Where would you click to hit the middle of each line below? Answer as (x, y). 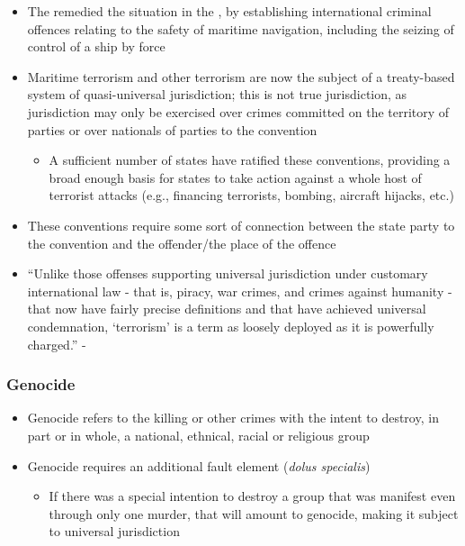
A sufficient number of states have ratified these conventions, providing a (250, 160)
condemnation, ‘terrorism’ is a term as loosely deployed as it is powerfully (231, 326)
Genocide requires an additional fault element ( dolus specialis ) (199, 465)
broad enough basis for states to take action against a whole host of (235, 177)
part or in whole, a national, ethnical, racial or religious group (198, 435)
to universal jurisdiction (114, 531)
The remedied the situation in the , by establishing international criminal (229, 11)
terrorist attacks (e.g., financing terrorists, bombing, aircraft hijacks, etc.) (251, 195)
